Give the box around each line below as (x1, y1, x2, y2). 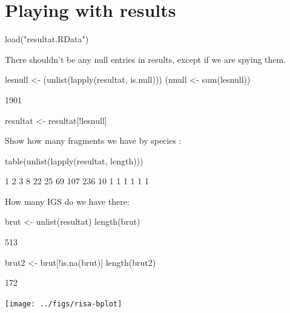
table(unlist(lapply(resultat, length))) (5, 154, 143, 167)
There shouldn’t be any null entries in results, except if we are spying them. (5, 53, 286, 65)
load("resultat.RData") (5, 33, 89, 45)
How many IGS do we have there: (5, 195, 130, 207)
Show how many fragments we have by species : (5, 134, 182, 147)
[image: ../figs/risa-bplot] (5, 299, 122, 308)
